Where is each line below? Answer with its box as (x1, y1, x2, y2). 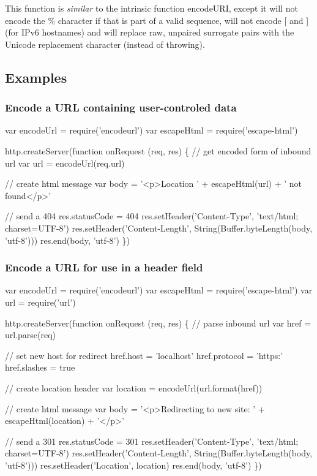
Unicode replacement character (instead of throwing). (5, 37, 205, 50)
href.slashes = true (5, 361, 75, 374)
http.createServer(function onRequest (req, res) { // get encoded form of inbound (5, 144, 311, 157)
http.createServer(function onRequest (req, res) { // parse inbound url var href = (5, 316, 311, 329)
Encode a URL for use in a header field (5, 260, 203, 275)
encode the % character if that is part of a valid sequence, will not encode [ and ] (5, 13, 309, 26)
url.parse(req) (5, 328, 56, 341)
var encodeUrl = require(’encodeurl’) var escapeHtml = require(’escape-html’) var (5, 284, 313, 297)
